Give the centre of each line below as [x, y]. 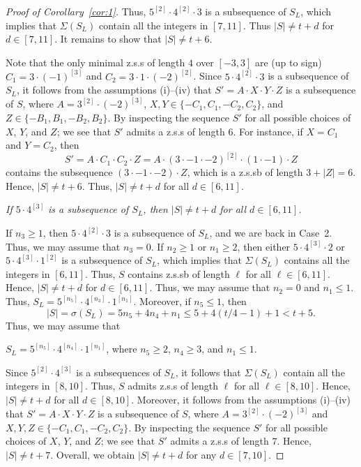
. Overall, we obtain [93, 454]
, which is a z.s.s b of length [245, 172]
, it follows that [208, 372]
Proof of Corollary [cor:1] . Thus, [76, 11]
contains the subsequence [59, 172]
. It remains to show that [108, 39]
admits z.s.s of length [173, 386]
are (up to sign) [288, 62]
